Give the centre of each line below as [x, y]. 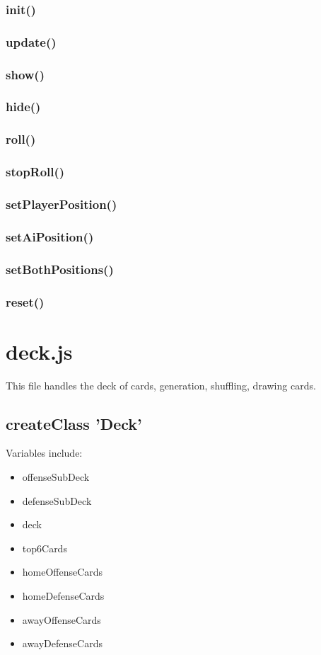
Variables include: [44, 453]
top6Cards [45, 548]
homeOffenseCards [63, 572]
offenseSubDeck [56, 476]
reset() [25, 301]
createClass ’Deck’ [74, 423]
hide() [23, 107]
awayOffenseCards [62, 619]
